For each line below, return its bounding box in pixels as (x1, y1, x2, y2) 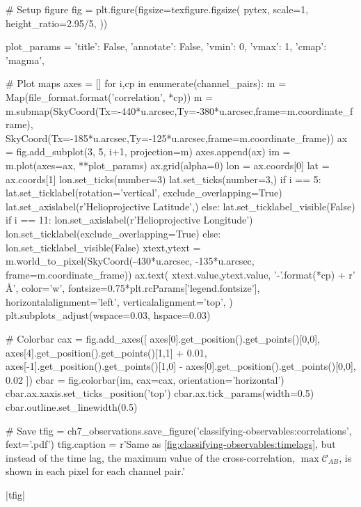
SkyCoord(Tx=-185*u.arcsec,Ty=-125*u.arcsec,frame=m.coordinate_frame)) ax (6, 130, 348, 145)
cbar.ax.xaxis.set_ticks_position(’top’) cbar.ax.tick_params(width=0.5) (6, 386, 314, 400)
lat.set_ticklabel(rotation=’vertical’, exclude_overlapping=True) (6, 185, 282, 200)
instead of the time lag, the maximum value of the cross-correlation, (6, 450, 296, 465)
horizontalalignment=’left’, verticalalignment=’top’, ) (6, 294, 233, 309)
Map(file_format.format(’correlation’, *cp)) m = (6, 89, 214, 104)
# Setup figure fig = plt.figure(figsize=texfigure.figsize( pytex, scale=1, (6, 2, 309, 16)
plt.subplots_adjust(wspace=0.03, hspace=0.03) (6, 308, 211, 322)
